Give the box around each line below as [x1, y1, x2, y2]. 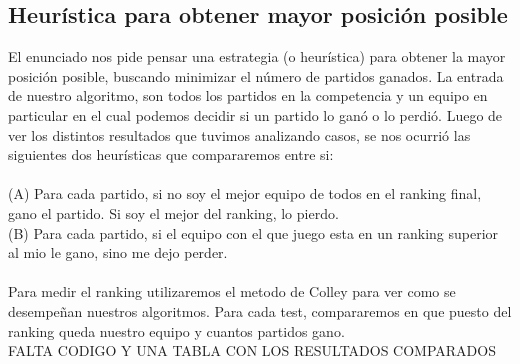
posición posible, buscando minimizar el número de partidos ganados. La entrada [8, 65, 504, 86]
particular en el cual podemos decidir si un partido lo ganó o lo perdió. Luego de [8, 104, 503, 125]
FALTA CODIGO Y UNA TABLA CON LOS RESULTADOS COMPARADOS [8, 340, 496, 361]
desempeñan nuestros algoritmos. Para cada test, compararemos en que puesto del [8, 300, 512, 321]
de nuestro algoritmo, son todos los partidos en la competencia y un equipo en [8, 85, 488, 106]
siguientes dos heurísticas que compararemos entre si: [8, 144, 334, 165]
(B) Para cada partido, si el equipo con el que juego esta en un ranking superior [8, 222, 499, 243]
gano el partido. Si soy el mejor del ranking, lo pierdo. [8, 202, 339, 223]
